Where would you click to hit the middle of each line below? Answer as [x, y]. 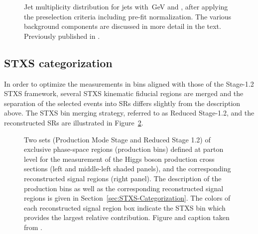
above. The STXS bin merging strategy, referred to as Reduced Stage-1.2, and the [129, 113]
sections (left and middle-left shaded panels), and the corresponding [128, 169]
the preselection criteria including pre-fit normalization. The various [128, 16]
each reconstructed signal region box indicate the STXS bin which [125, 207]
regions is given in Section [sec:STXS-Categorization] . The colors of [127, 198]
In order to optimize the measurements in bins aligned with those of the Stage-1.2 [129, 83]
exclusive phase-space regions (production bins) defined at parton [124, 149]
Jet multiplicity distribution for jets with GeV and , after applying [126, 6]
